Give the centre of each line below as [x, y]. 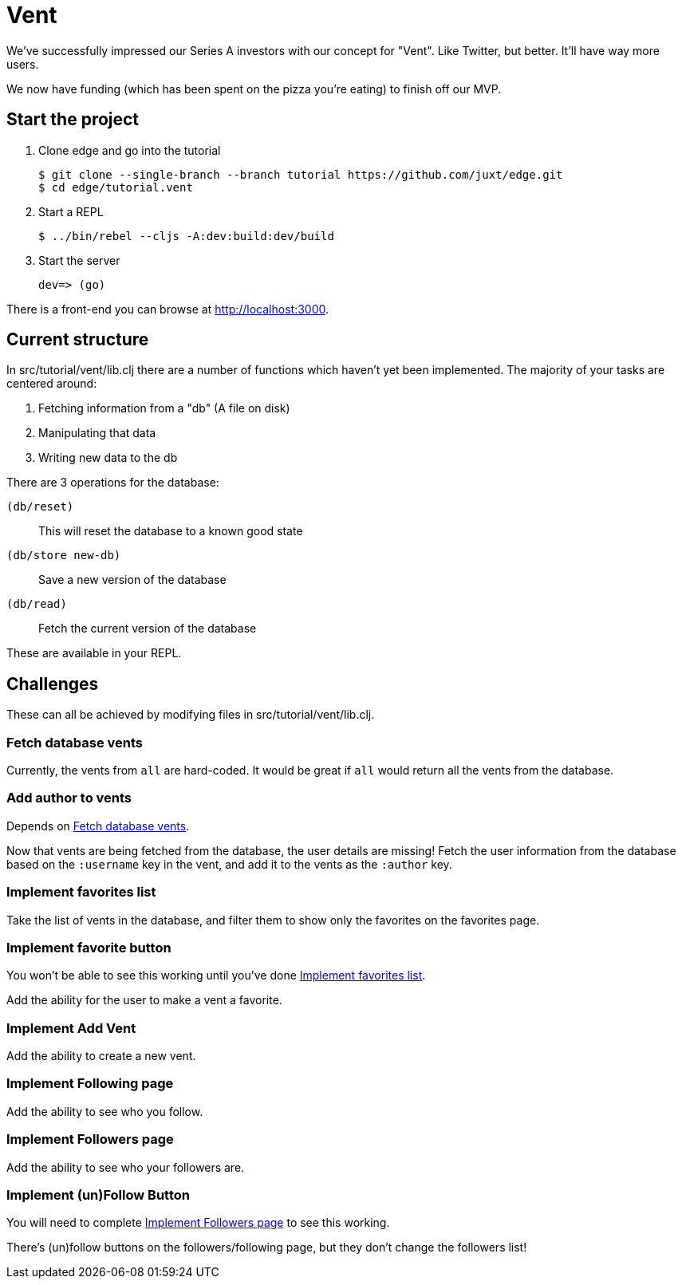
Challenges [53, 684]
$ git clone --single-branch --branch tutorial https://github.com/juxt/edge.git [301, 174]
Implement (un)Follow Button [98, 1194]
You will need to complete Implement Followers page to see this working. [198, 1223]
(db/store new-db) [64, 556]
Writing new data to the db [108, 458]
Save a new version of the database [132, 580]
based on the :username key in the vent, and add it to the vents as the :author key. [229, 864]
